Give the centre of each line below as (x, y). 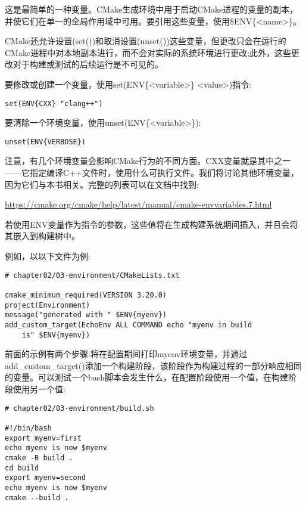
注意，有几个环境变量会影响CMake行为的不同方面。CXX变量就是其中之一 (148, 161)
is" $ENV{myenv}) (56, 335)
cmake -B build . (39, 458)
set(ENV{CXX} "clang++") (54, 103)
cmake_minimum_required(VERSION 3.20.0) (86, 295)
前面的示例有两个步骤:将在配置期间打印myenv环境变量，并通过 (126, 354)
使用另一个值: (39, 389)
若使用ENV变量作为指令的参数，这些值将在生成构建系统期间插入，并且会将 (152, 224)
